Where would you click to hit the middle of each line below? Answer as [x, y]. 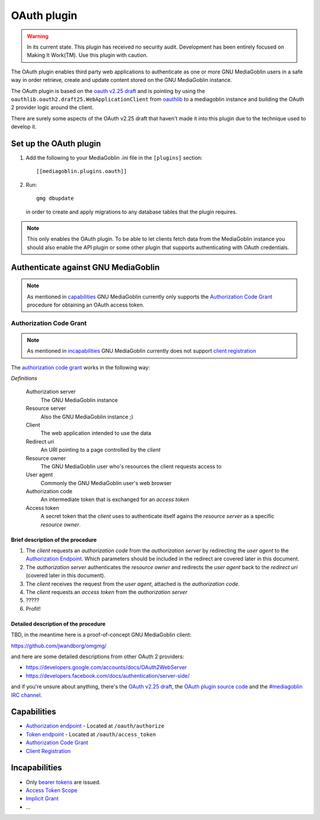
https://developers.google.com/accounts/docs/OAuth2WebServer [106, 668]
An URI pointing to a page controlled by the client [101, 450]
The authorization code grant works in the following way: [81, 367]
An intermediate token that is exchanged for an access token [115, 500]
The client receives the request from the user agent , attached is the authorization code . [133, 583]
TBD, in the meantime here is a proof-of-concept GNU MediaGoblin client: [101, 635]
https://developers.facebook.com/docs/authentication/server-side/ [108, 675]
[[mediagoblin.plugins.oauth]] [82, 171]
